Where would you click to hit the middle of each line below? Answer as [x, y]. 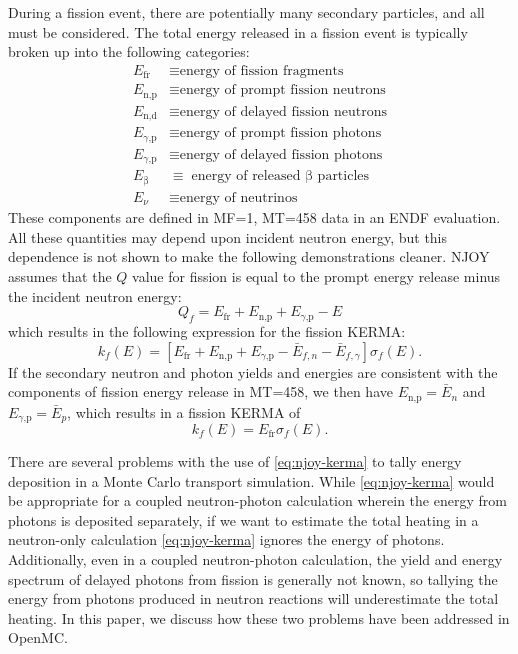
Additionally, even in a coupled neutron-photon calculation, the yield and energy [255, 559]
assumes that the [60, 275]
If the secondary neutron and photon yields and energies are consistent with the [253, 371]
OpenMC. [38, 637]
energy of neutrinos [238, 197]
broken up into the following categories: [129, 51]
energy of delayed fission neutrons [283, 111]
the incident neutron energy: [95, 295]
